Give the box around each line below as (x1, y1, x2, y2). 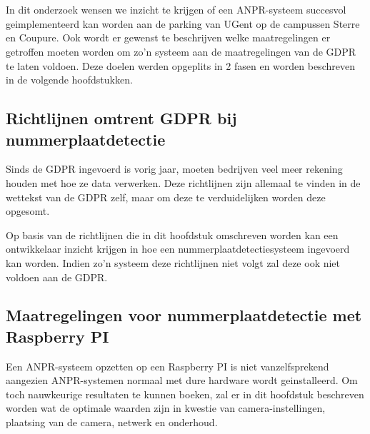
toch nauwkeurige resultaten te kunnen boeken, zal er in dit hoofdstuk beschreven (6, 386, 364, 401)
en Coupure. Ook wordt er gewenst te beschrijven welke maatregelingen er (6, 30, 331, 45)
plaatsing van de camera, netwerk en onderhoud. (6, 415, 218, 430)
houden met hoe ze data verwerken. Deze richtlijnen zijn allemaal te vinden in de (6, 175, 361, 190)
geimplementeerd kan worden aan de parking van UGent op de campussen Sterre (6, 16, 360, 31)
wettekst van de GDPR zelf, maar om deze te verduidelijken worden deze (6, 189, 326, 204)
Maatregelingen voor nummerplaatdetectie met (6, 304, 362, 326)
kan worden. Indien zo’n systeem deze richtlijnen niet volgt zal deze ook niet (6, 255, 341, 270)
